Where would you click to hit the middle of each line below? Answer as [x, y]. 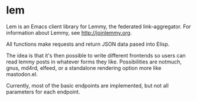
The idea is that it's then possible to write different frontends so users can [96, 55]
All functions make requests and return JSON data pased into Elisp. [88, 44]
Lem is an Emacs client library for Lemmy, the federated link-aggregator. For [99, 26]
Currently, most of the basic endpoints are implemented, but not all [88, 85]
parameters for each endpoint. [43, 92]
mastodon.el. [22, 74]
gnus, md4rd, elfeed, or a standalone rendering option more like [84, 68]
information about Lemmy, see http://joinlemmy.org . [69, 32]
